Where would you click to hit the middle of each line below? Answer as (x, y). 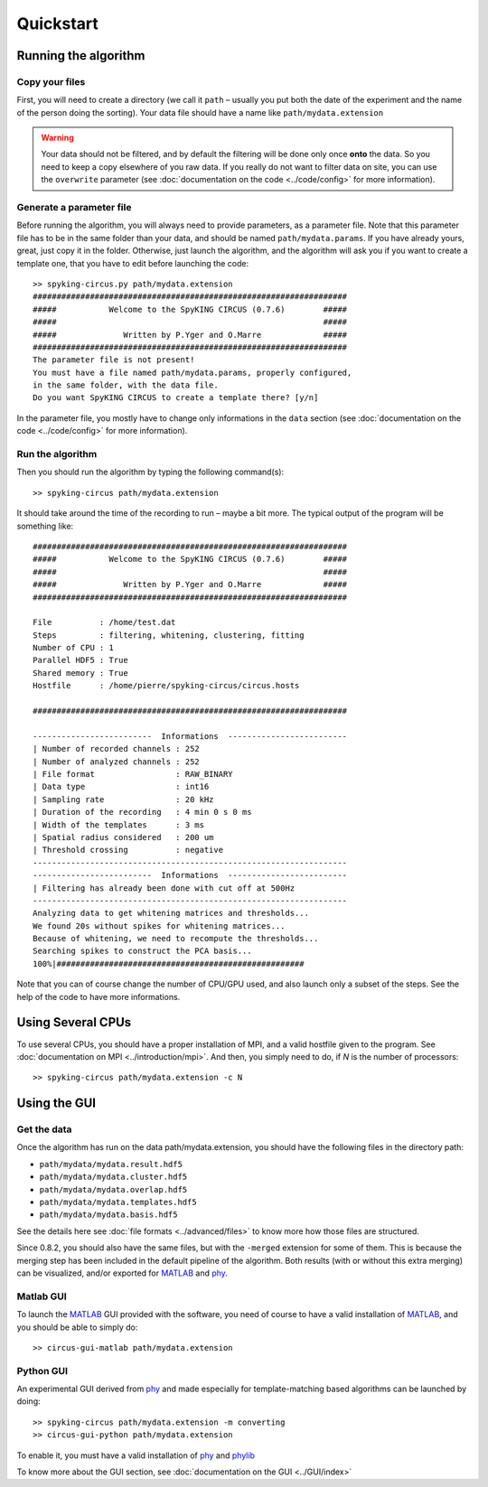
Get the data (44, 1129)
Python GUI (42, 1370)
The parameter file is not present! (114, 360)
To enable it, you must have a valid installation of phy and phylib (136, 1455)
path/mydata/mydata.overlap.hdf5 (113, 1189)
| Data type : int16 (121, 787)
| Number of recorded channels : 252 (117, 749)
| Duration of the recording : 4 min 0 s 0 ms (142, 812)
